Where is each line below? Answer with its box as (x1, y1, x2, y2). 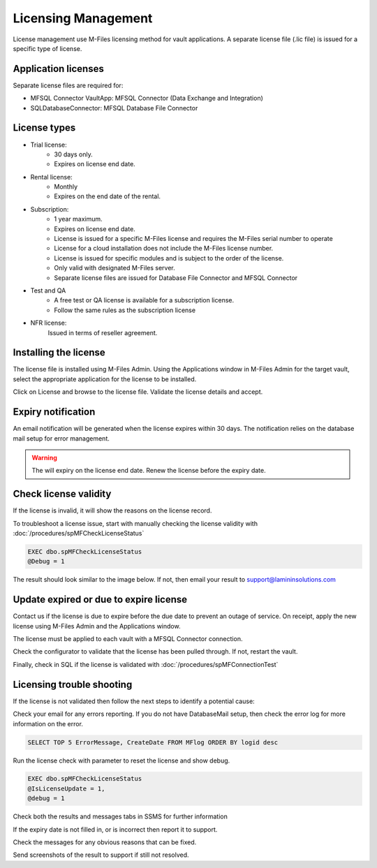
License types (13, 122, 76, 134)
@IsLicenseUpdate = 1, (27, 784, 105, 793)
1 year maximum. (54, 215, 103, 223)
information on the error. (13, 719, 84, 728)
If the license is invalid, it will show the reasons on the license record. (13, 506, 212, 515)
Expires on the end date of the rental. (54, 192, 161, 200)
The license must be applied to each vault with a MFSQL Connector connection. (13, 635, 243, 643)
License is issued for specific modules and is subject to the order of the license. (54, 253, 284, 262)
